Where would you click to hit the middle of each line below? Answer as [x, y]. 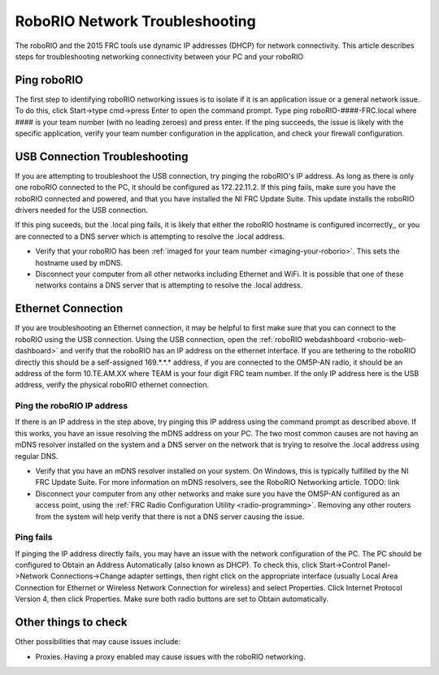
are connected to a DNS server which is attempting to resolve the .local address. [150, 236]
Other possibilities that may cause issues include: [98, 642]
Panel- [380, 565]
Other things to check [71, 623]
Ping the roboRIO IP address [72, 406]
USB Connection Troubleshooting [102, 156]
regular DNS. [37, 456]
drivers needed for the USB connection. [82, 210]
